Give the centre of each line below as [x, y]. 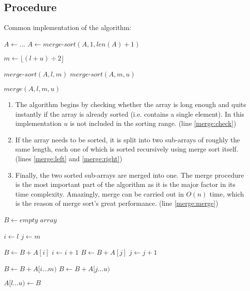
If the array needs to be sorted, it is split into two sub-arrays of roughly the [128, 139]
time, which [227, 193]
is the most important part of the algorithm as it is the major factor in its [125, 184]
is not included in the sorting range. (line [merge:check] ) [153, 123]
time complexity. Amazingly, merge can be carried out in [100, 193]
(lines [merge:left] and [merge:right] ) [69, 158]
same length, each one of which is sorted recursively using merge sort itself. [127, 149]
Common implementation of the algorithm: [68, 27]
